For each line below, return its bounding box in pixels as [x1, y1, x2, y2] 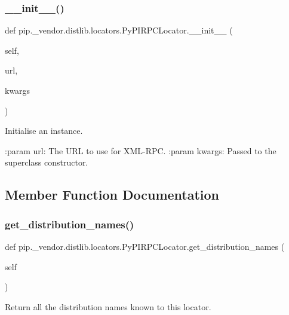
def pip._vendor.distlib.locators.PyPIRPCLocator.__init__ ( [5, 24, 233, 36]
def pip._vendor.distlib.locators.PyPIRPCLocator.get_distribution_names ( [5, 240, 285, 252]
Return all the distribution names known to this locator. [5, 300, 211, 313]
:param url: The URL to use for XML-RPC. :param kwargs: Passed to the [5, 144, 276, 157]
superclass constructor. [5, 156, 88, 169]
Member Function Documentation [5, 185, 220, 204]
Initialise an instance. [5, 124, 83, 137]
